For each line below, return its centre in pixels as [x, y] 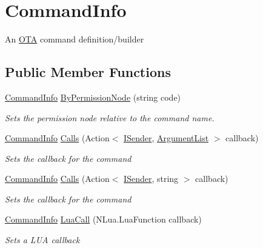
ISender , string [151, 179]
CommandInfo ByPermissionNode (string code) [93, 97]
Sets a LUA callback [42, 240]
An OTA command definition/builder [75, 39]
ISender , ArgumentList [166, 138]
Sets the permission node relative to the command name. [110, 117]
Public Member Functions [88, 72]
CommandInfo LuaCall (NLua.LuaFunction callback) [103, 219]
